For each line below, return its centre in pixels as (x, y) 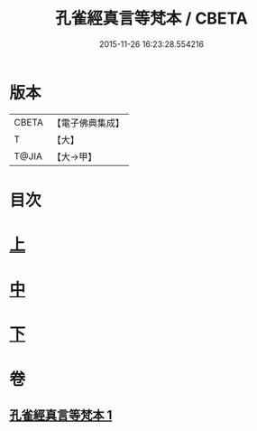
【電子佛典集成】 (88, 123)
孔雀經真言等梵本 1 (61, 415)
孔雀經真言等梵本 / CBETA (151, 19)
